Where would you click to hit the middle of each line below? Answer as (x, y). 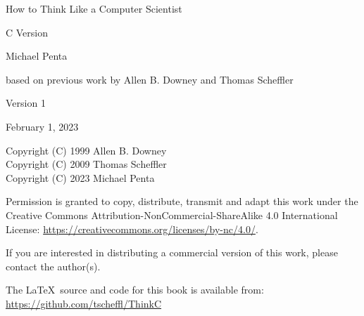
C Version (27, 32)
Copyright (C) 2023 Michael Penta (80, 177)
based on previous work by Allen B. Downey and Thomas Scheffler (150, 79)
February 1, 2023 (42, 126)
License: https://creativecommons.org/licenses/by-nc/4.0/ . (132, 229)
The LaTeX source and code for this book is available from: (135, 290)
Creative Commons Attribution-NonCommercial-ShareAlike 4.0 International (172, 215)
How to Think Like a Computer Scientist (94, 8)
